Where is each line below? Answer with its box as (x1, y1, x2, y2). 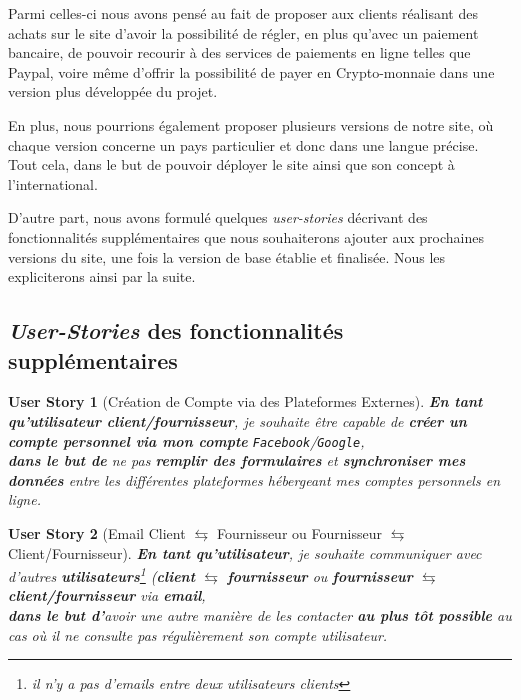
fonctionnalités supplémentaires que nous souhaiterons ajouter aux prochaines (8, 226, 484, 247)
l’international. (8, 173, 98, 194)
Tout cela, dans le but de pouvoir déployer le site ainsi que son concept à (8, 154, 455, 175)
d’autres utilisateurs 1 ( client (8, 563, 196, 586)
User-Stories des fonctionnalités (8, 315, 344, 346)
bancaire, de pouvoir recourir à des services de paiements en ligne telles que (8, 42, 471, 63)
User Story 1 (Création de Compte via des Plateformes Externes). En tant (8, 391, 483, 412)
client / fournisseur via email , (8, 585, 206, 606)
